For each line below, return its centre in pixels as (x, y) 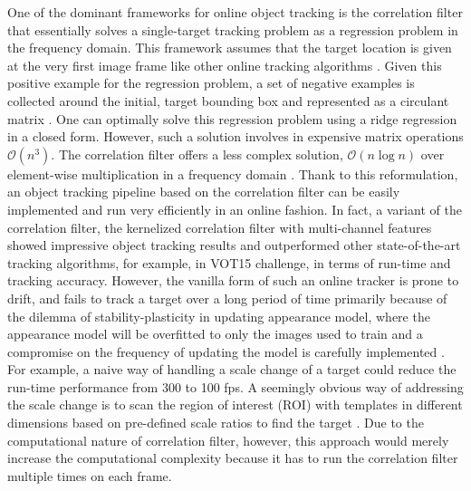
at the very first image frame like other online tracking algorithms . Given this (225, 65)
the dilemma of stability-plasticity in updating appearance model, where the (219, 316)
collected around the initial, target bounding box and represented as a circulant (228, 100)
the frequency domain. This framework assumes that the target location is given (230, 48)
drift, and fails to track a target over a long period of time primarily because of (227, 298)
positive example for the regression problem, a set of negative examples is (211, 83)
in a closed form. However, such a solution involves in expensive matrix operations (235, 136)
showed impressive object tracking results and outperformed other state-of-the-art (234, 245)
